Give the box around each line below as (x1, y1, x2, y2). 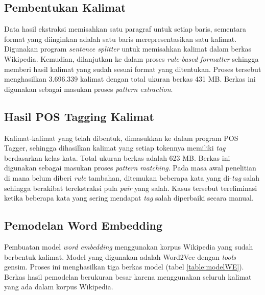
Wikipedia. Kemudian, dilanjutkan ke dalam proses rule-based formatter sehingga (4, 53, 259, 64)
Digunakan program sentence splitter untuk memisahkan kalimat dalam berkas (4, 43, 252, 54)
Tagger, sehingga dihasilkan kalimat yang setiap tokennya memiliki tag (4, 142, 226, 153)
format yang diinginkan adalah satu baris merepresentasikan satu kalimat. (4, 33, 237, 44)
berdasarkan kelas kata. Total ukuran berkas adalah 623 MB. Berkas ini (4, 152, 230, 163)
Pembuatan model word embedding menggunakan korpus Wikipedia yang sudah (4, 241, 253, 252)
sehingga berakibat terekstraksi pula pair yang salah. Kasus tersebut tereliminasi (4, 182, 257, 193)
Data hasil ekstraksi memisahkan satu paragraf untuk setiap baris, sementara (4, 23, 246, 34)
